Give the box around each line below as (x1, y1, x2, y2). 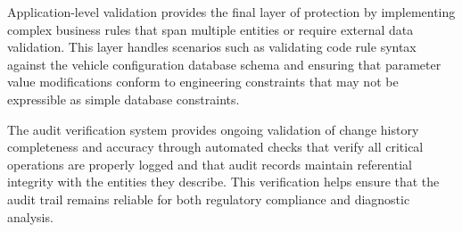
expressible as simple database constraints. (7, 89, 240, 108)
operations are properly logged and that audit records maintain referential (7, 154, 412, 173)
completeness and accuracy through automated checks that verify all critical (7, 137, 424, 156)
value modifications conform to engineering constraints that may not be (7, 72, 399, 91)
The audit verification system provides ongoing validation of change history (7, 120, 419, 138)
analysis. (7, 207, 54, 226)
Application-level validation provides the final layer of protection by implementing (7, 3, 456, 21)
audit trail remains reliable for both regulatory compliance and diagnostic (7, 189, 410, 208)
